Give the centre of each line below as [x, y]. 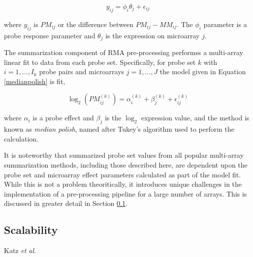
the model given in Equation [203, 71]
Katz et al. [20, 250]
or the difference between [96, 24]
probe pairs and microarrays [82, 71]
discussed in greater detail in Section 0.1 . [66, 203]
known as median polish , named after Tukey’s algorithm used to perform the [119, 129]
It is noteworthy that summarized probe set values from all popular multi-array [124, 155]
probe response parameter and [50, 35]
